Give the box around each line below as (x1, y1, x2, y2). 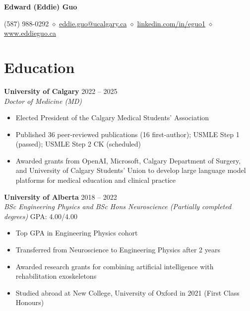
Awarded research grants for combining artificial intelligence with (15, 261, 214, 271)
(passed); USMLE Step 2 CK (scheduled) (15, 139, 141, 149)
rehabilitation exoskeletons (15, 271, 97, 281)
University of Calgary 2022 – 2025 (4, 85, 118, 96)
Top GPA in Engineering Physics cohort (15, 228, 138, 238)
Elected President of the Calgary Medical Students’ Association (15, 112, 209, 123)
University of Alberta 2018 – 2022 (4, 191, 117, 202)
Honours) (15, 297, 44, 308)
